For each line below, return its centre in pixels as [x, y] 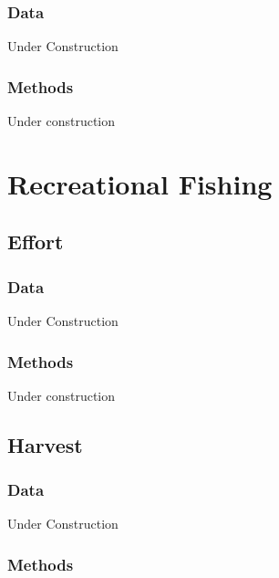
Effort [36, 242]
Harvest [45, 444]
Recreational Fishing [140, 183]
